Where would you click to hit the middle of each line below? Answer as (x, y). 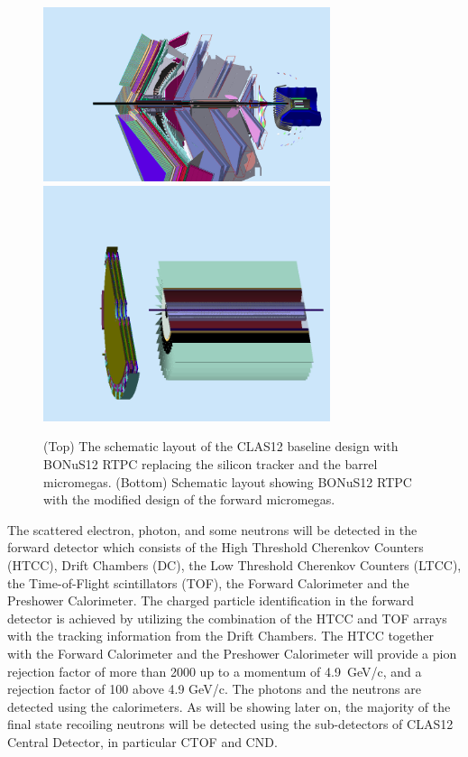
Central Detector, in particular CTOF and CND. (142, 741)
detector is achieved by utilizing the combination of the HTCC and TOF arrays (227, 618)
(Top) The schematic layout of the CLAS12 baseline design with (221, 446)
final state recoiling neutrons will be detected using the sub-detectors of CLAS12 (230, 724)
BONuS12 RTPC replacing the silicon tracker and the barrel (211, 464)
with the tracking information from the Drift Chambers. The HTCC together (221, 636)
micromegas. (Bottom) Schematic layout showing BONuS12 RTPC (228, 481)
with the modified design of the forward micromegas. (189, 499)
